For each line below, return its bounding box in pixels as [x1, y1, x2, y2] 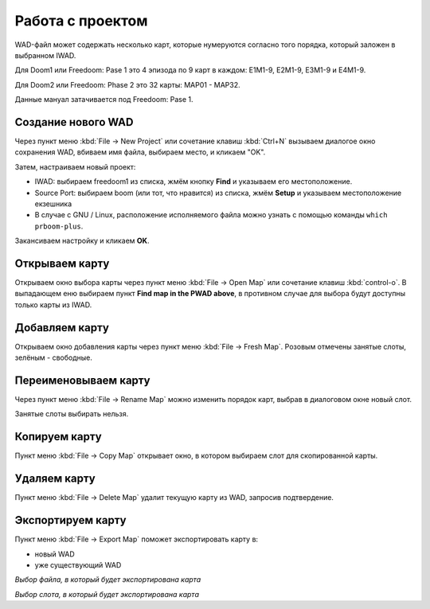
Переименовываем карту [14, 373, 150, 387]
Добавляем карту [14, 321, 109, 334]
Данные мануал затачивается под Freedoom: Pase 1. [14, 95, 193, 104]
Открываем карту [14, 256, 110, 270]
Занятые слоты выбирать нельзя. [14, 409, 129, 419]
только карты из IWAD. [14, 299, 92, 310]
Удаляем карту [14, 472, 96, 486]
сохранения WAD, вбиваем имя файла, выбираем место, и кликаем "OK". [14, 147, 266, 157]
